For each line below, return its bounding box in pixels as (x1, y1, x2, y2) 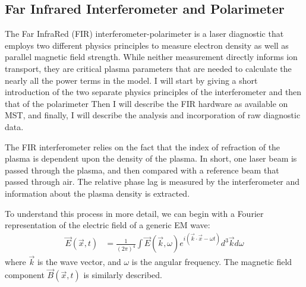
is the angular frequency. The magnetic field (131, 256, 292, 268)
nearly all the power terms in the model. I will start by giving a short (5, 74, 258, 86)
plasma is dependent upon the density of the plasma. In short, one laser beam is (5, 152, 297, 165)
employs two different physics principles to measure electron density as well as (5, 39, 289, 51)
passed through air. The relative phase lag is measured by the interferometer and (5, 175, 300, 188)
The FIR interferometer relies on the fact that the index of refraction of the (5, 140, 280, 153)
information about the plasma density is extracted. (5, 187, 190, 199)
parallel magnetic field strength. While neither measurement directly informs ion (5, 51, 298, 63)
